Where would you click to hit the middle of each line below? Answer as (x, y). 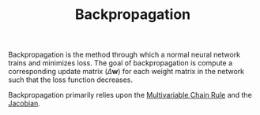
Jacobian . (24, 103)
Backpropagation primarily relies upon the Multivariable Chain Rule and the (130, 95)
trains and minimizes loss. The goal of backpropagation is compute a (121, 63)
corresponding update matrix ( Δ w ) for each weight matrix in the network (126, 72)
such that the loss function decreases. (70, 80)
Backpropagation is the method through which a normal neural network (124, 55)
